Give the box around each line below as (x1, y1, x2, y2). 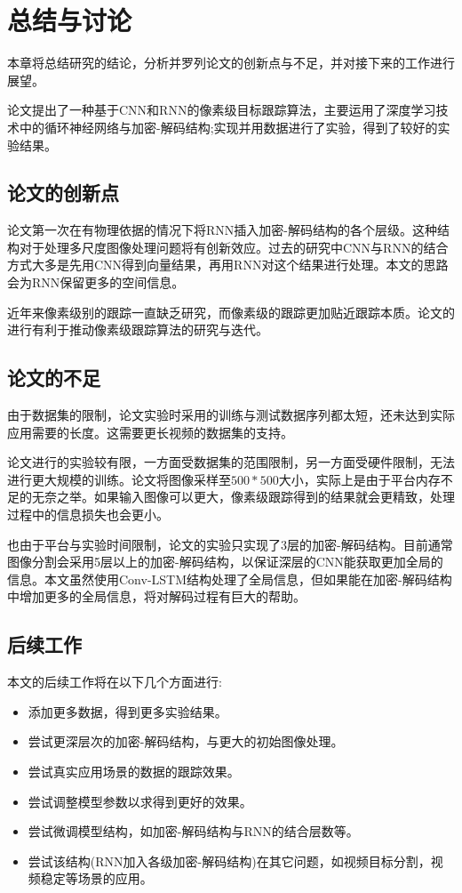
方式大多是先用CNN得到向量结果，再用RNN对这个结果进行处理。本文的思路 (7, 255, 449, 274)
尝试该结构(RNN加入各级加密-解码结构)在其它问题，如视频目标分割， (28, 851, 431, 870)
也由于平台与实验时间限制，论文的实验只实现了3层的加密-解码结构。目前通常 (7, 535, 453, 553)
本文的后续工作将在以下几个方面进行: (7, 672, 222, 691)
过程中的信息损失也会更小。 (7, 505, 169, 524)
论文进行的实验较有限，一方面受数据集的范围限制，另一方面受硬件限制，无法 (7, 453, 455, 471)
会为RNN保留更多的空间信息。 (7, 273, 185, 292)
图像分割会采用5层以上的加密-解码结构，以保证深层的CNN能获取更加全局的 (7, 552, 443, 571)
